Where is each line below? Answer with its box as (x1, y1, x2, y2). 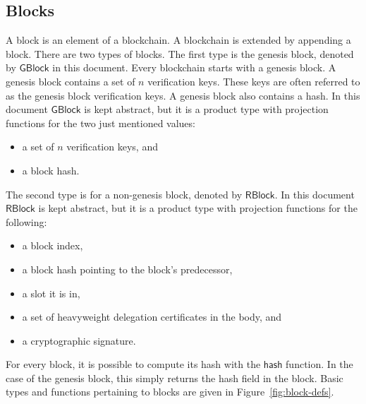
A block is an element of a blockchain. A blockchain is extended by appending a (6, 32, 351, 47)
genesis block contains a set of (6, 73, 135, 88)
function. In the (286, 357, 353, 372)
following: (6, 214, 47, 229)
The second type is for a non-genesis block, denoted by (6, 186, 243, 201)
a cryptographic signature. (22, 333, 136, 347)
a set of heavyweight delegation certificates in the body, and (22, 309, 282, 324)
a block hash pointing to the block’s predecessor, (22, 261, 233, 276)
